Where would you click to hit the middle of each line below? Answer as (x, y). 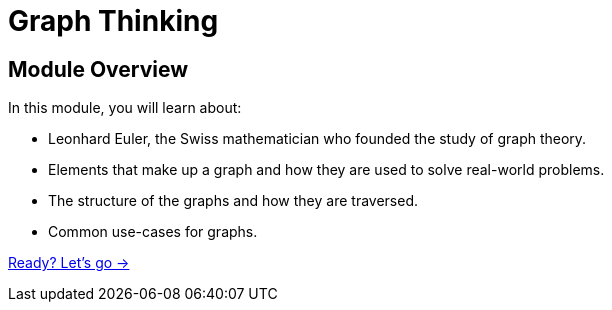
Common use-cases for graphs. (153, 232)
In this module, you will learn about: (125, 108)
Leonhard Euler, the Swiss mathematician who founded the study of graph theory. (317, 139)
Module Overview (98, 69)
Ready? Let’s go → (69, 263)
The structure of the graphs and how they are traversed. (233, 201)
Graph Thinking (113, 21)
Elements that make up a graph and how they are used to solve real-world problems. (326, 170)
